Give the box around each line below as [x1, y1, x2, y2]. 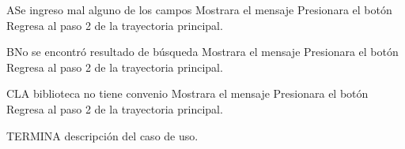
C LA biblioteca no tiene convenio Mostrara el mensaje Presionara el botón [6, 85, 369, 102]
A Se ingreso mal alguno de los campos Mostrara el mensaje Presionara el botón [6, 2, 392, 17]
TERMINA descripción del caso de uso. [6, 127, 199, 143]
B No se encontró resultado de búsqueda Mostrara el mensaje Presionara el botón [6, 43, 399, 60]
